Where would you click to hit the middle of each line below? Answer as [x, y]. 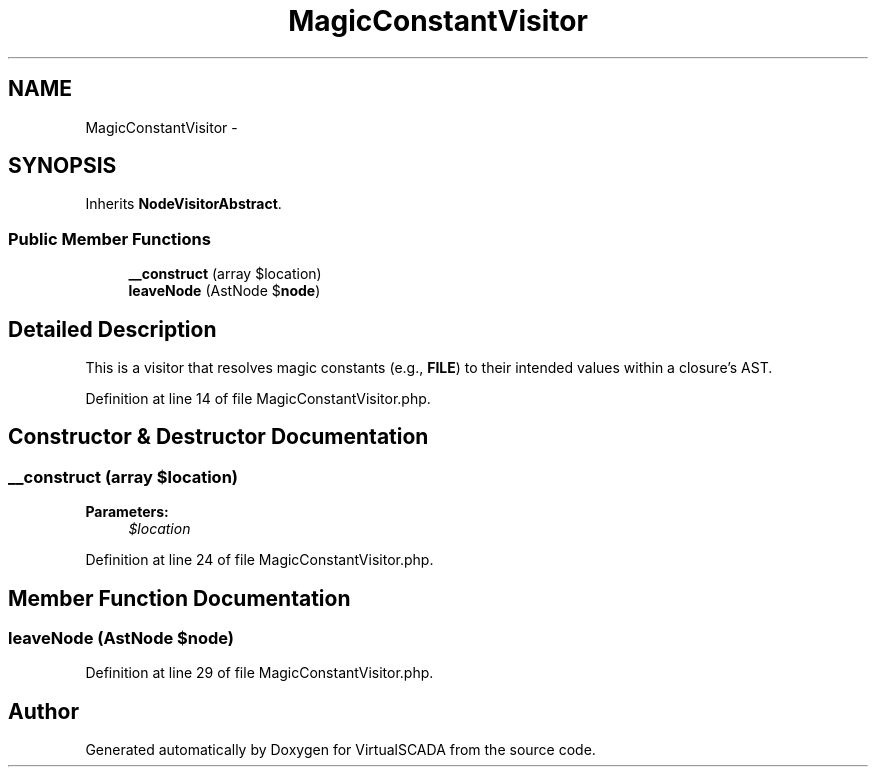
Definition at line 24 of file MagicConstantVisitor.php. [259, 560]
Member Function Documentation [179, 598]
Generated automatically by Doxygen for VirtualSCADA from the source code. [340, 750]
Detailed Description [112, 329]
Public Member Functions [109, 238]
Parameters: [127, 512]
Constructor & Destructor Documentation [218, 437]
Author [43, 711]
